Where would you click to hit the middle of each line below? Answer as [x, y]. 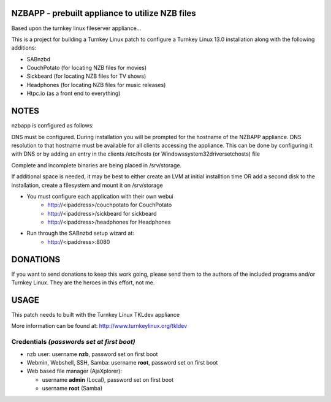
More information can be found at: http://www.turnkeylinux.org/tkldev [99, 326]
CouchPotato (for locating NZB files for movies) [87, 68]
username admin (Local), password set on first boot [108, 379]
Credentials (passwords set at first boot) [73, 342]
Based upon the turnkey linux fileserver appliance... [76, 28]
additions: [24, 48]
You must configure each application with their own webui [100, 196]
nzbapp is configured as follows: [53, 126]
